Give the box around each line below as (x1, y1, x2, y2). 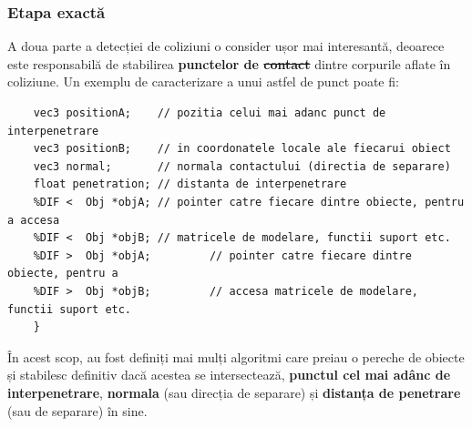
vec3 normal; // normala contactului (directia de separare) (33, 159, 451, 173)
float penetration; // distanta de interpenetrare (33, 178, 347, 191)
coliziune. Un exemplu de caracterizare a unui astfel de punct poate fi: (7, 72, 399, 91)
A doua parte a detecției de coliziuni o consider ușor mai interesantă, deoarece (7, 36, 445, 56)
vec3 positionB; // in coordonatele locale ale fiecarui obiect (33, 142, 451, 156)
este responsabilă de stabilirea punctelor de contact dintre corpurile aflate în (7, 54, 451, 73)
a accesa (7, 213, 60, 227)
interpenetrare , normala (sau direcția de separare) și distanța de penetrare (7, 382, 461, 402)
